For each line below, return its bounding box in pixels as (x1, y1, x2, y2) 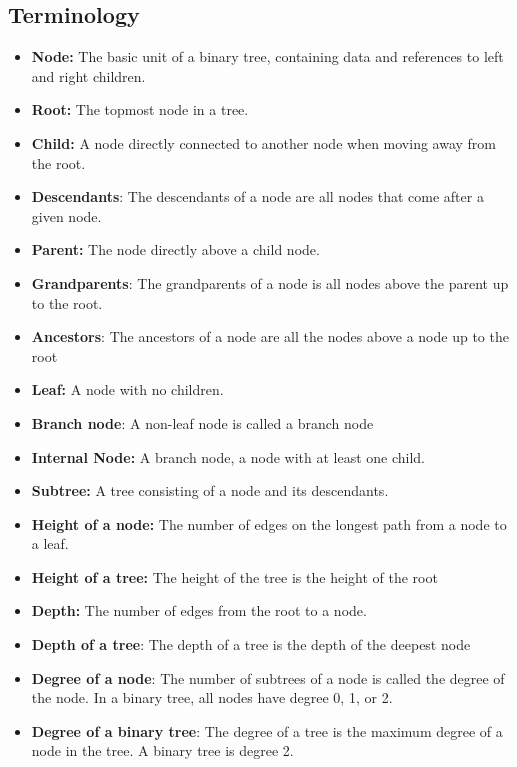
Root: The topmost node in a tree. (31, 99, 249, 120)
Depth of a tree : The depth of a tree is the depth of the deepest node (31, 634, 471, 655)
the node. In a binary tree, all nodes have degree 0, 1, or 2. (31, 687, 393, 708)
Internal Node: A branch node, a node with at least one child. (31, 446, 426, 467)
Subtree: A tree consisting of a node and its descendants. (31, 480, 389, 501)
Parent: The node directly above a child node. (31, 239, 320, 260)
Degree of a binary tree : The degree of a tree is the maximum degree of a (31, 720, 503, 741)
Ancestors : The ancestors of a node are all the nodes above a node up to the (31, 326, 509, 347)
